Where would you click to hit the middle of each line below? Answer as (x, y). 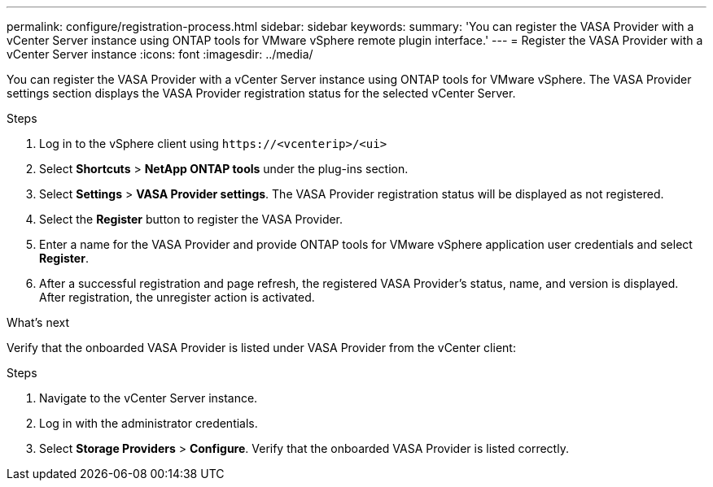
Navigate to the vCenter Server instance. (149, 398)
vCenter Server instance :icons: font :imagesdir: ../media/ (160, 54)
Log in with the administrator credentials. (149, 423)
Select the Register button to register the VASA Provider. (191, 219)
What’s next (38, 322)
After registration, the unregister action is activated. (177, 297)
